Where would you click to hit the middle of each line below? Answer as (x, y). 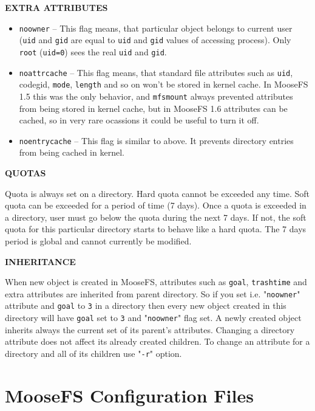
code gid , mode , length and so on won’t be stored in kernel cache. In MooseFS (164, 84)
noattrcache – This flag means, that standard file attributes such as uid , (156, 72)
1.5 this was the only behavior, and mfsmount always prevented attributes (156, 96)
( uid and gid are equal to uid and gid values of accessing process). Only (155, 40)
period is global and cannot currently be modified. (98, 240)
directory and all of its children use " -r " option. (93, 353)
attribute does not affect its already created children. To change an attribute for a (157, 341)
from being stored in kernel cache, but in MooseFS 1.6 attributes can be (153, 108)
